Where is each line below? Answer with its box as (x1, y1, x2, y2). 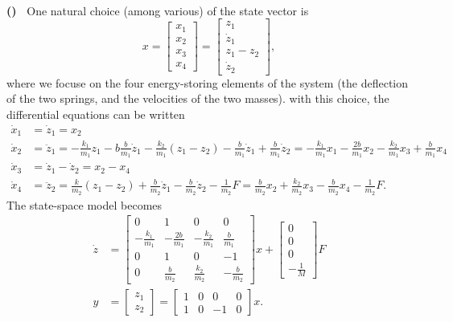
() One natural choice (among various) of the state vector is (6, 2, 309, 18)
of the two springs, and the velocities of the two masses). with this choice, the (6, 90, 389, 107)
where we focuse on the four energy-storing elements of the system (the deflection (6, 74, 409, 91)
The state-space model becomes (6, 196, 163, 213)
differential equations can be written (6, 105, 185, 122)
